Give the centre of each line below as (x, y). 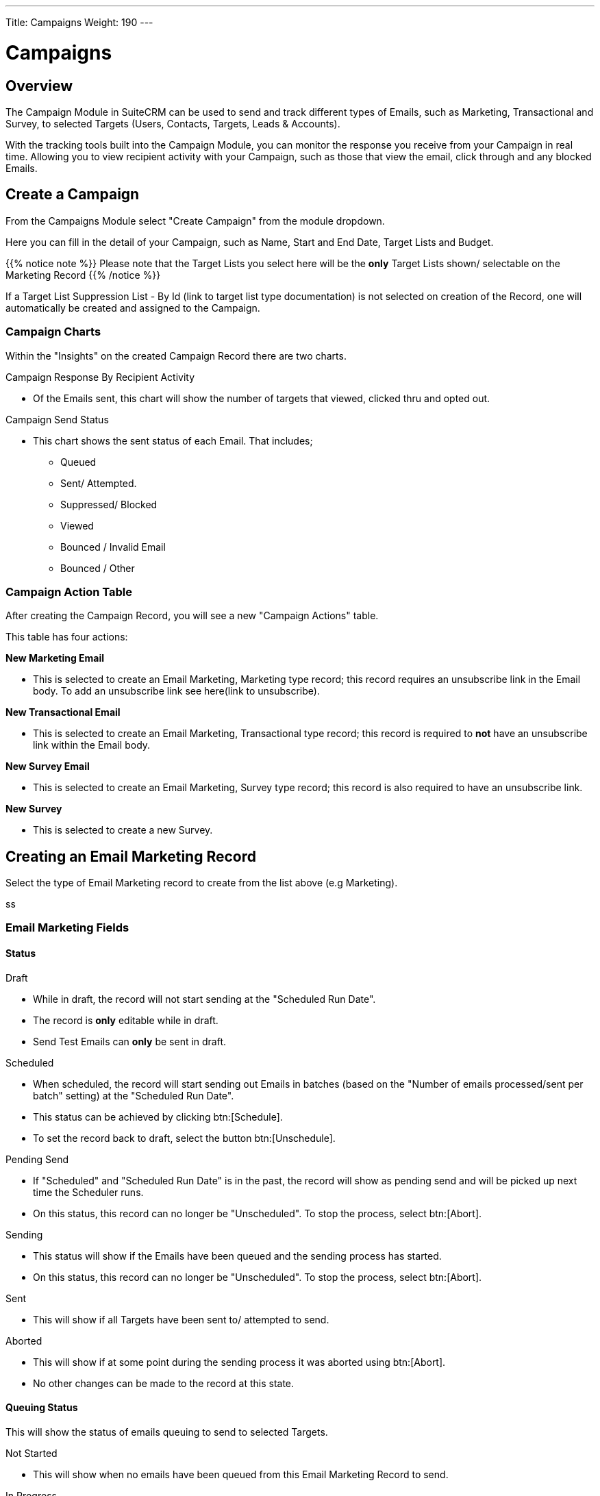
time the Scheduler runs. (88, 1192)
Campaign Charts (53, 332)
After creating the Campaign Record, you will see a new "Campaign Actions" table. (192, 616)
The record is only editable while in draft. (126, 1020)
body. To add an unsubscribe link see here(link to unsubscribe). (176, 691)
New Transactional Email (63, 712)
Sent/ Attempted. (99, 483)
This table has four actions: (67, 637)
